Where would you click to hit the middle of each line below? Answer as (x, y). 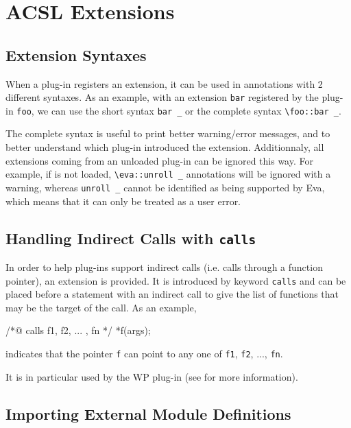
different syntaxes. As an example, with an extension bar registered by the (162, 97)
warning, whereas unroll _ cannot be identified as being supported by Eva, (165, 187)
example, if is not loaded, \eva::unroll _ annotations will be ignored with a (168, 174)
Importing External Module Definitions (148, 413)
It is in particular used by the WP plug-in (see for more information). (152, 376)
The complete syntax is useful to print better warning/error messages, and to (168, 133)
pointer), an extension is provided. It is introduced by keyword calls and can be (176, 280)
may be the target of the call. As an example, (101, 307)
